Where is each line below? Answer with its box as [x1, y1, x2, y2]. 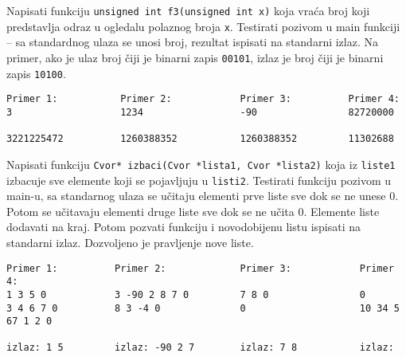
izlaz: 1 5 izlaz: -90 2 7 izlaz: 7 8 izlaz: [6, 342, 394, 354]
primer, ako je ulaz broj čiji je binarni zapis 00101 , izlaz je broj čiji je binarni [6, 49, 384, 65]
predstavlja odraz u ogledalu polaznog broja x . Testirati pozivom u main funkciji [6, 18, 400, 34]
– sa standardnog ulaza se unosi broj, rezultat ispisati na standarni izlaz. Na [6, 33, 378, 50]
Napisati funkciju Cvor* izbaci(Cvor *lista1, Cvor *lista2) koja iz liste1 [6, 155, 396, 172]
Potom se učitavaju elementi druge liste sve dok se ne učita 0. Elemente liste [6, 202, 380, 219]
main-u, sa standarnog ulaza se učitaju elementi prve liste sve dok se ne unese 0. [6, 187, 399, 204]
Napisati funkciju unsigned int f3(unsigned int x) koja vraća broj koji [6, 2, 370, 18]
